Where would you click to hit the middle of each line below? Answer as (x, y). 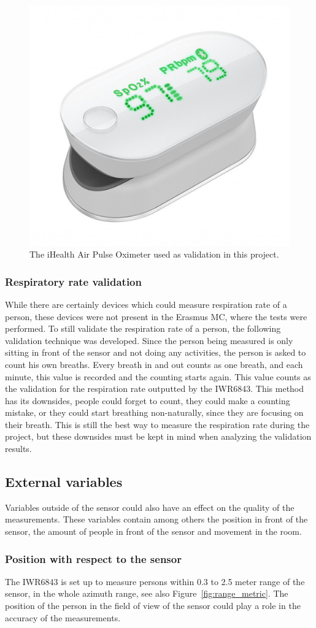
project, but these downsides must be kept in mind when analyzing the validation (158, 436)
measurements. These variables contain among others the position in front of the (156, 519)
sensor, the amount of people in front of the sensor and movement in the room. (153, 531)
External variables (64, 482)
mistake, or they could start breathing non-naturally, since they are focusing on (154, 412)
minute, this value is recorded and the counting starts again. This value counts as (158, 376)
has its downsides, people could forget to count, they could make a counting (148, 400)
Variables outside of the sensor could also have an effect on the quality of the (150, 507)
